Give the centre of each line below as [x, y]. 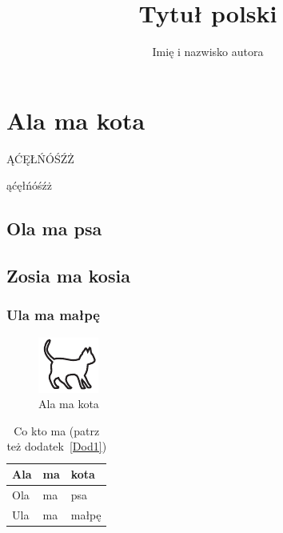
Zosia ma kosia [68, 276]
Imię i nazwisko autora [208, 52]
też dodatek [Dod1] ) [57, 446]
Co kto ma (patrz [57, 430]
